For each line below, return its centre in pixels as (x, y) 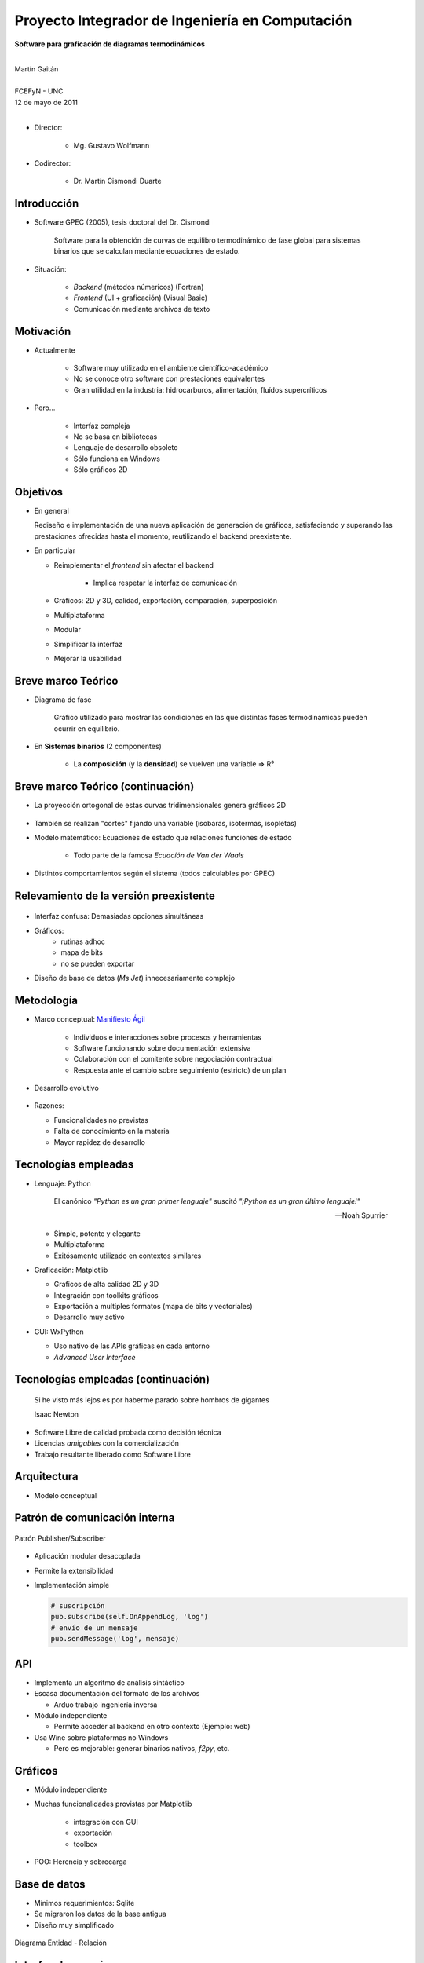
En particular (55, 550)
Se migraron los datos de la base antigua (100, 1914)
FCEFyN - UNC (39, 91)
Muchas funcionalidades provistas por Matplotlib (113, 1804)
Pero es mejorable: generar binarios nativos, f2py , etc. (142, 1749)
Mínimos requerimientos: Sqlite (84, 1903)
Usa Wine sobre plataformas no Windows (101, 1737)
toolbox (86, 1844)
